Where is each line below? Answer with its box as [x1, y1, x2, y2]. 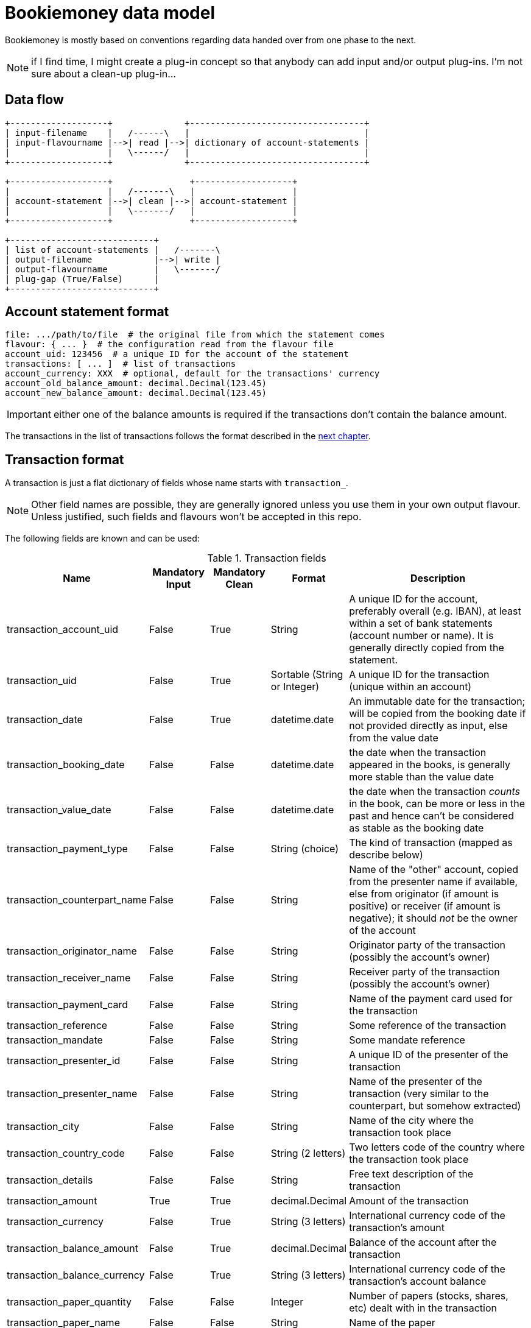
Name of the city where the [349, 1114, 474, 1127]
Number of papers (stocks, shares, [349, 1290, 508, 1302]
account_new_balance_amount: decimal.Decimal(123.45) [5, 388, 267, 398]
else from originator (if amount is [349, 888, 499, 900]
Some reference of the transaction [349, 1019, 507, 1032]
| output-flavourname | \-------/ [5, 264, 221, 274]
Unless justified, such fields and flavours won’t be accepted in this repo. [31, 510, 362, 523]
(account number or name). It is [349, 629, 494, 642]
